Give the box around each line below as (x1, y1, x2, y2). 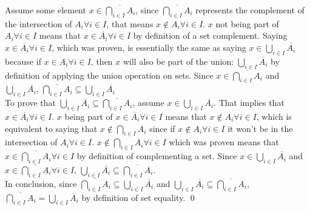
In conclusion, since (5, 177, 77, 189)
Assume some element (5, 4, 86, 16)
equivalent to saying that (5, 122, 98, 134)
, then (90, 54, 113, 67)
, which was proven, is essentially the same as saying (52, 41, 246, 53)
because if (5, 54, 41, 67)
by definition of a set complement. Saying (133, 29, 288, 42)
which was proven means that (169, 136, 279, 148)
